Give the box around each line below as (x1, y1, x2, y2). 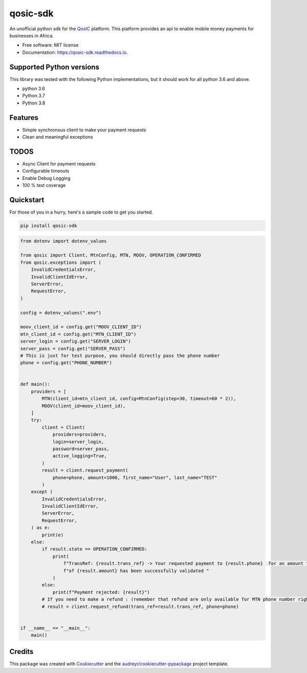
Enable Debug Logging (22, 175, 71, 181)
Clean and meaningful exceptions (22, 134, 93, 140)
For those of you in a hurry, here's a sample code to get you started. (9, 209, 153, 215)
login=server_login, (52, 438, 104, 445)
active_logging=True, (52, 453, 107, 459)
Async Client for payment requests (22, 161, 96, 166)
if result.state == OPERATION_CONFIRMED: (41, 546, 147, 552)
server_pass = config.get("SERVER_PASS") (20, 346, 126, 351)
